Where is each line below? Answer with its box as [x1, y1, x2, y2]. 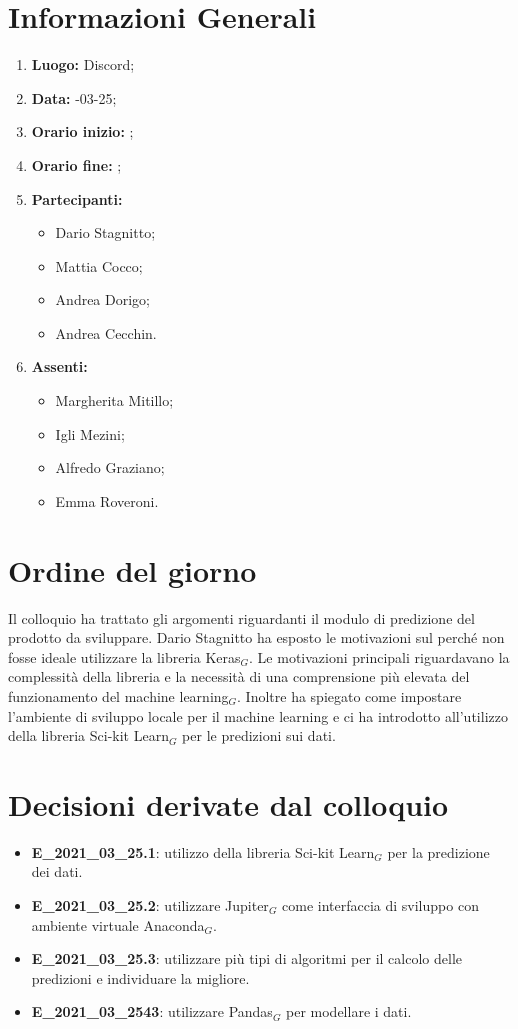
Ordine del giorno [8, 549, 257, 590]
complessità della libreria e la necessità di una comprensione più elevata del [8, 666, 470, 687]
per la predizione [387, 841, 490, 862]
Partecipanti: [31, 188, 123, 209]
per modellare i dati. [286, 1001, 412, 1022]
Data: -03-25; [31, 87, 117, 108]
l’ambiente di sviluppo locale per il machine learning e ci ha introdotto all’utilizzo [8, 705, 508, 726]
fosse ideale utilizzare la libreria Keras [8, 646, 241, 667]
